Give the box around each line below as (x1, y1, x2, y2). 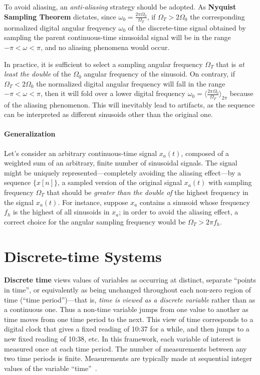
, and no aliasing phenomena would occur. (40, 42, 170, 52)
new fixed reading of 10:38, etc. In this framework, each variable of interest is (4, 333, 241, 344)
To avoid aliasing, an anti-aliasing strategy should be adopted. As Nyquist (4, 1, 236, 11)
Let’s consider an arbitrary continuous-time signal (4, 147, 157, 158)
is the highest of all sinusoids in (13, 206, 110, 217)
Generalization (4, 128, 56, 139)
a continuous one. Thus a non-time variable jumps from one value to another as (4, 304, 248, 314)
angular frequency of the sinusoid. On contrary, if (84, 68, 235, 79)
